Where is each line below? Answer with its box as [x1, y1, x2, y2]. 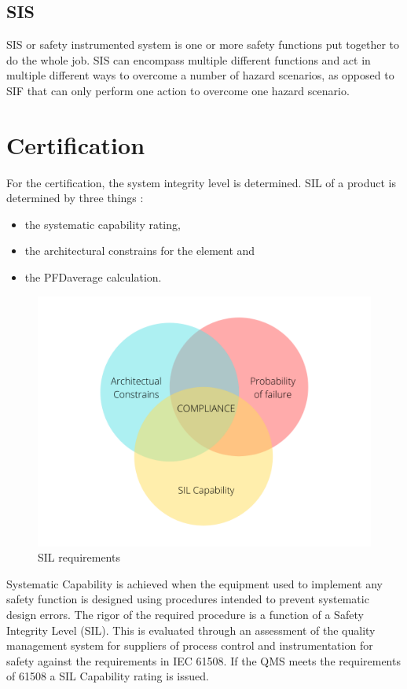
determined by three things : [6, 190, 144, 206]
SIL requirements [38, 549, 120, 566]
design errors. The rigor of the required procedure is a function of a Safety [6, 606, 364, 623]
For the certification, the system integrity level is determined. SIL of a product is [6, 174, 396, 190]
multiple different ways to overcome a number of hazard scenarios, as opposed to [6, 67, 394, 83]
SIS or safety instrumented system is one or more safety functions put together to [6, 36, 400, 53]
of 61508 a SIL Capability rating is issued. [6, 668, 209, 684]
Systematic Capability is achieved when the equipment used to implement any [6, 575, 383, 591]
